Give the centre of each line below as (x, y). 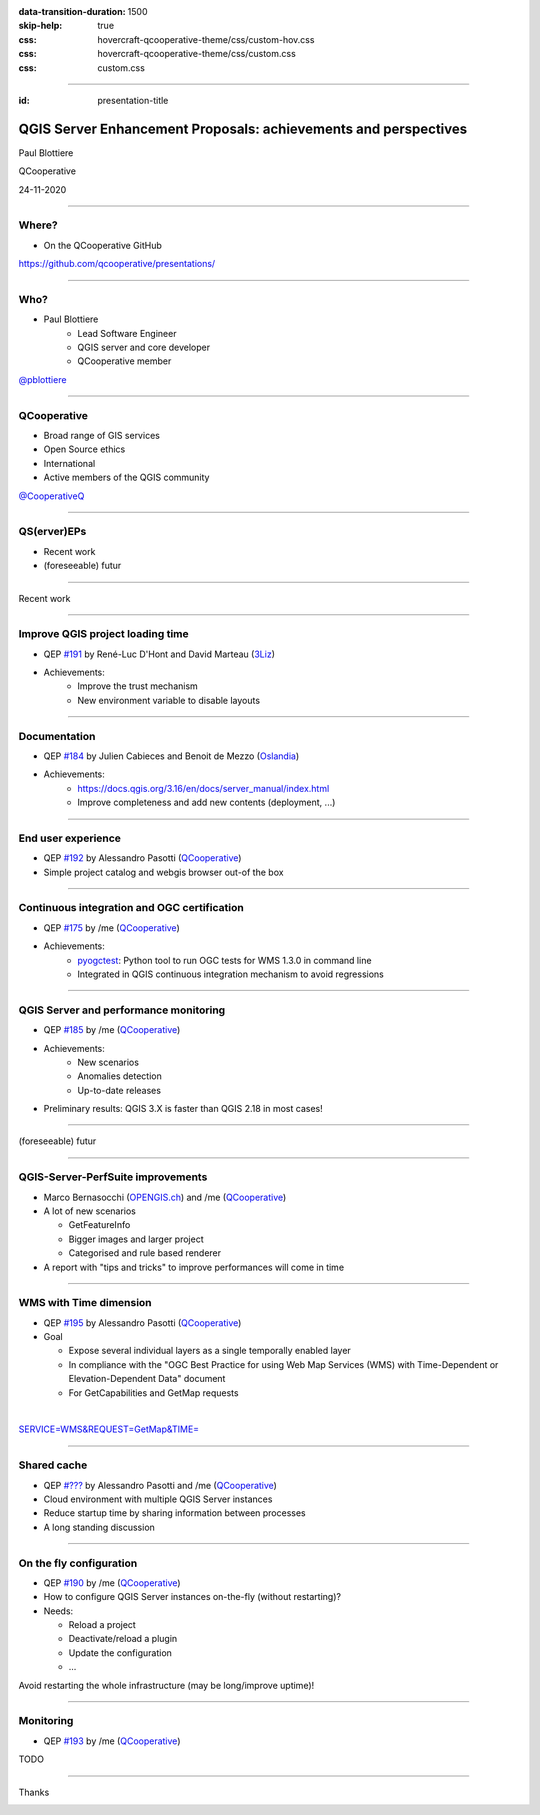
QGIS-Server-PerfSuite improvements (113, 1177)
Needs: (58, 1611)
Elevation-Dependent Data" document (147, 1379)
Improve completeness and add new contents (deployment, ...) (206, 802)
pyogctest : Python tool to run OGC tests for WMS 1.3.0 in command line (224, 960)
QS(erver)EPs (52, 532)
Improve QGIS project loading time (103, 634)
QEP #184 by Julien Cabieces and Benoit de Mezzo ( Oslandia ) (171, 756)
